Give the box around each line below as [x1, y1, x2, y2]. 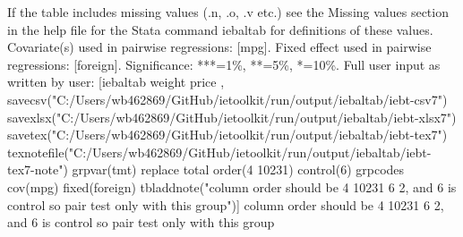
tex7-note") [7, 160, 68, 179]
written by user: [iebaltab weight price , [7, 72, 225, 91]
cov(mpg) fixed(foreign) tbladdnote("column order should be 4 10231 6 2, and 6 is [7, 177, 457, 196]
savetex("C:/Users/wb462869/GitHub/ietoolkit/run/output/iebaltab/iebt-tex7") [7, 125, 448, 144]
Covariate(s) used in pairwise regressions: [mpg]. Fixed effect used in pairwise [7, 38, 432, 56]
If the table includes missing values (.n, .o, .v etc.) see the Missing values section [7, 3, 449, 21]
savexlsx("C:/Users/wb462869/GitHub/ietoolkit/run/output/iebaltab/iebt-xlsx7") [7, 107, 457, 126]
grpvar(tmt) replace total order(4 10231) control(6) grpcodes [72, 160, 405, 179]
